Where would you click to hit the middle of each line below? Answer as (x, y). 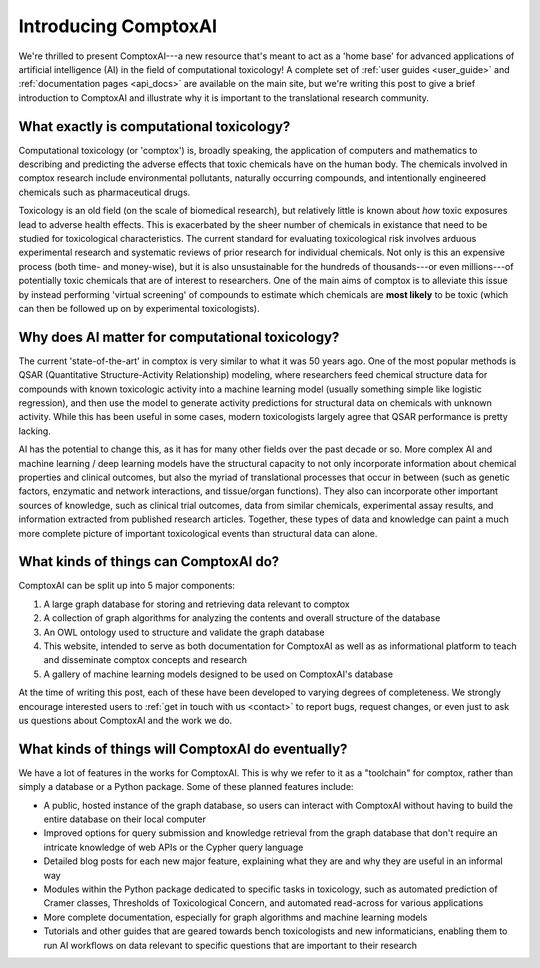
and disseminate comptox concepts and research (145, 660)
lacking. (35, 431)
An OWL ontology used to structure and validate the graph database (184, 632)
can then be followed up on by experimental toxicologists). (139, 308)
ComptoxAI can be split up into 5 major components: (126, 586)
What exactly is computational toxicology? (154, 126)
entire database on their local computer (125, 819)
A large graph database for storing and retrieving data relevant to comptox (196, 604)
